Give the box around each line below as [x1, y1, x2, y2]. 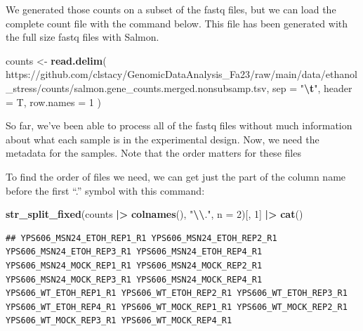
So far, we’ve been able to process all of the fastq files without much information [6, 118, 352, 133]
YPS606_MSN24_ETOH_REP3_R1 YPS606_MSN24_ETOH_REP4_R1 [6, 247, 263, 257]
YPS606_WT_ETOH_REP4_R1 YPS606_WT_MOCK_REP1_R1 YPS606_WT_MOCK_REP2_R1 [6, 301, 348, 312]
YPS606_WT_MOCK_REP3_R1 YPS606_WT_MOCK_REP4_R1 [6, 316, 232, 326]
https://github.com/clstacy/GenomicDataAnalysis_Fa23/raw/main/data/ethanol [6, 67, 357, 82]
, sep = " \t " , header [266, 80, 352, 95]
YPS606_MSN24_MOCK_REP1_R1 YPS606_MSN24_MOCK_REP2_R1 [6, 260, 263, 271]
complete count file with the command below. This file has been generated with [6, 15, 348, 30]
